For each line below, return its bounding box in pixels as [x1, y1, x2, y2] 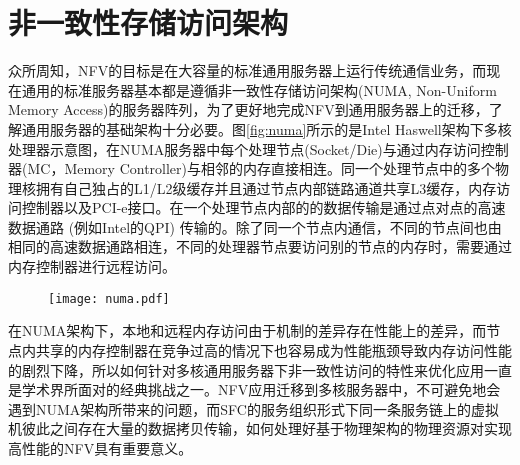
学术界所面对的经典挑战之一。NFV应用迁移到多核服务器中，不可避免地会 [21, 379, 501, 400]
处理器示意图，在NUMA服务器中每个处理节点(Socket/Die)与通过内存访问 [8, 138, 481, 159]
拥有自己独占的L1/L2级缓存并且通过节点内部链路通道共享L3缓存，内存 [35, 177, 497, 198]
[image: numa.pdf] [48, 291, 170, 306]
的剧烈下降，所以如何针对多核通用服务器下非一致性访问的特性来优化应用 [8, 359, 484, 380]
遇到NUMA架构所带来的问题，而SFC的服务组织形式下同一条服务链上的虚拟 [8, 398, 499, 419]
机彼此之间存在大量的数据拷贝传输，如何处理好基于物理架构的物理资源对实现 [8, 418, 512, 439]
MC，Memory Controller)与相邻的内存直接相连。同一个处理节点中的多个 [27, 158, 496, 179]
